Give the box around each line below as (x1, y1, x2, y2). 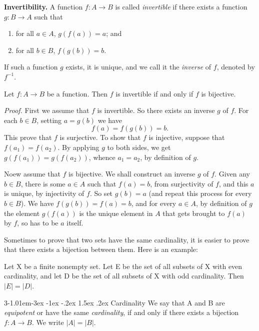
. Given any (214, 168, 250, 179)
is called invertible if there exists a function (115, 1, 247, 11)
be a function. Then (46, 88, 108, 98)
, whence (88, 151, 115, 162)
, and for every (131, 197, 176, 208)
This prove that (4, 132, 52, 142)
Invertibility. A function (4, 1, 83, 11)
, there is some (20, 178, 65, 188)
